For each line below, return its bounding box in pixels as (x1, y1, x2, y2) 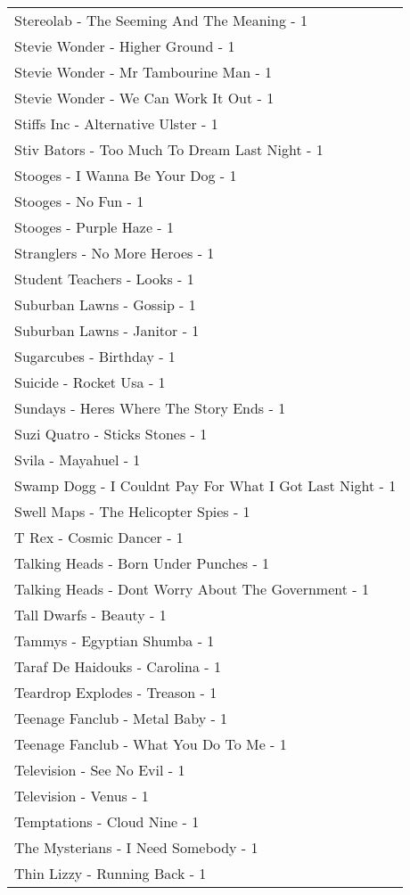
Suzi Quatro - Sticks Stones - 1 (14, 423, 208, 444)
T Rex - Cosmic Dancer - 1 (14, 527, 184, 547)
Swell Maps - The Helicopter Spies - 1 (14, 501, 250, 521)
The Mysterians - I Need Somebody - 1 (14, 837, 258, 858)
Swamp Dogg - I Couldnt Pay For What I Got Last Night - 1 (14, 475, 397, 496)
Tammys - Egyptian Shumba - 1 (14, 630, 215, 651)
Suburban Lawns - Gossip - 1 (14, 294, 196, 315)
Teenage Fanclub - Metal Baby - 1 (14, 708, 228, 728)
